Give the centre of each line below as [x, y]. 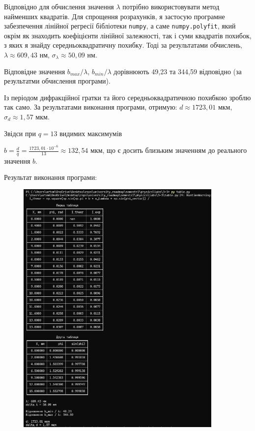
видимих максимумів [91, 133]
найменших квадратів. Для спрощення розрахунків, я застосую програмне [114, 16]
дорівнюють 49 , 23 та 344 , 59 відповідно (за [178, 71]
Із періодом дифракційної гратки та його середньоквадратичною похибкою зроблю [127, 97]
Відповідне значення [35, 71]
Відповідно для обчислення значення [59, 6]
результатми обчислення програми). [57, 81]
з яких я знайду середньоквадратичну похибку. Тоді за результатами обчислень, [123, 45]
